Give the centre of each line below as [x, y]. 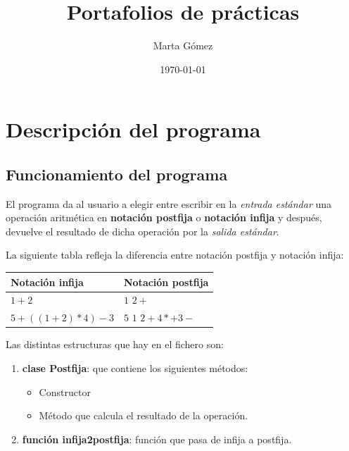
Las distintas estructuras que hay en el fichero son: [115, 344]
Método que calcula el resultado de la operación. [144, 415]
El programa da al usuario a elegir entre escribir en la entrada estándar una [169, 203]
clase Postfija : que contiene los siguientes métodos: [135, 367]
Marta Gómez [183, 45]
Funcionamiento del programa [117, 174]
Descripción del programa [133, 129]
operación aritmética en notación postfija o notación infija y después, [164, 217]
